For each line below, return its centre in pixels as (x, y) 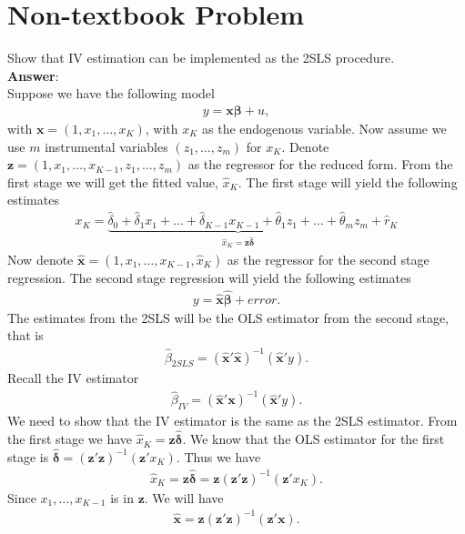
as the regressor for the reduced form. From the (320, 164)
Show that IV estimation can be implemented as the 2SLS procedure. (201, 58)
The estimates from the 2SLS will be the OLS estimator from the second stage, (228, 317)
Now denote (40, 260)
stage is (28, 456)
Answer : (33, 75)
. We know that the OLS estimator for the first (313, 439)
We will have (188, 497)
